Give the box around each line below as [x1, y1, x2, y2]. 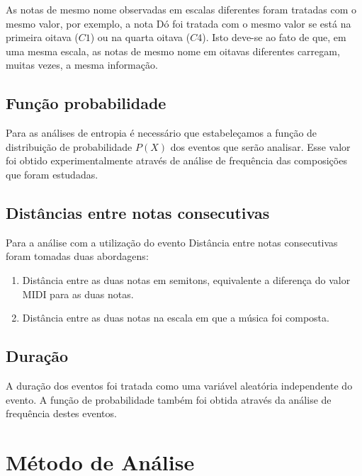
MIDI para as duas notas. [22, 286, 134, 301]
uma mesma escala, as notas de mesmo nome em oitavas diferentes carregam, [6, 43, 340, 58]
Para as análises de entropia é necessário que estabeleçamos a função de [6, 125, 317, 140]
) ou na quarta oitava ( [90, 30, 191, 45]
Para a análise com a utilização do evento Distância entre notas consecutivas [6, 234, 338, 249]
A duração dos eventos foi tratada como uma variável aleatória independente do [6, 378, 353, 392]
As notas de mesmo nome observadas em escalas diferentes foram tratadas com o [6, 2, 357, 16]
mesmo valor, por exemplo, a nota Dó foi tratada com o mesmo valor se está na [6, 16, 351, 30]
